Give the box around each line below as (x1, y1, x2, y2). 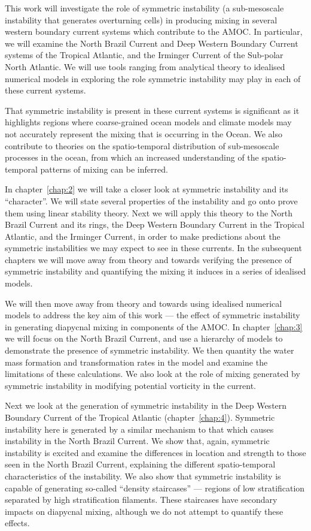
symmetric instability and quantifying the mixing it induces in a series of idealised (5, 265, 306, 277)
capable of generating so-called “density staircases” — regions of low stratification (5, 481, 305, 494)
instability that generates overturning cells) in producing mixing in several (5, 13, 278, 26)
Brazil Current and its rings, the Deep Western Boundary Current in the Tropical (5, 218, 304, 231)
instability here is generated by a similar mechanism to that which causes (5, 423, 274, 435)
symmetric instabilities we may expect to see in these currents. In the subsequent (5, 242, 302, 254)
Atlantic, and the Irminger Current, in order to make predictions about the (5, 230, 280, 242)
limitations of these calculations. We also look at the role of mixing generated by (5, 367, 300, 380)
